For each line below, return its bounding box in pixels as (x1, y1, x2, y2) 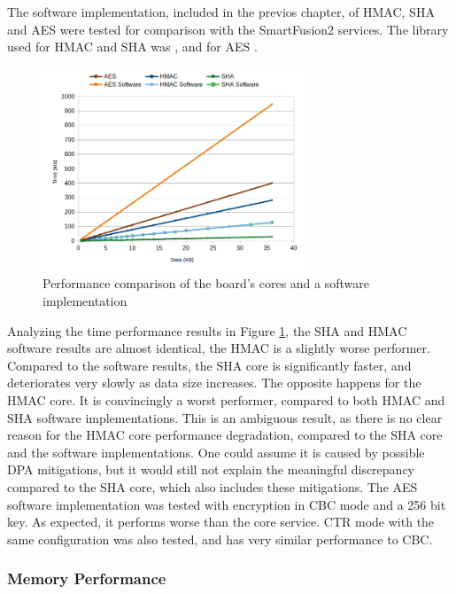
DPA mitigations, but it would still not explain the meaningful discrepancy (7, 460, 414, 479)
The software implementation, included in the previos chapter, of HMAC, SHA (7, 3, 435, 20)
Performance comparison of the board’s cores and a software (43, 274, 369, 293)
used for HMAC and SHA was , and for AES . (7, 37, 258, 56)
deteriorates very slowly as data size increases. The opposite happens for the (7, 373, 421, 392)
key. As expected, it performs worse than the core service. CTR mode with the (7, 512, 435, 531)
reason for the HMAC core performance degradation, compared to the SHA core (7, 426, 443, 444)
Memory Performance (7, 567, 166, 590)
